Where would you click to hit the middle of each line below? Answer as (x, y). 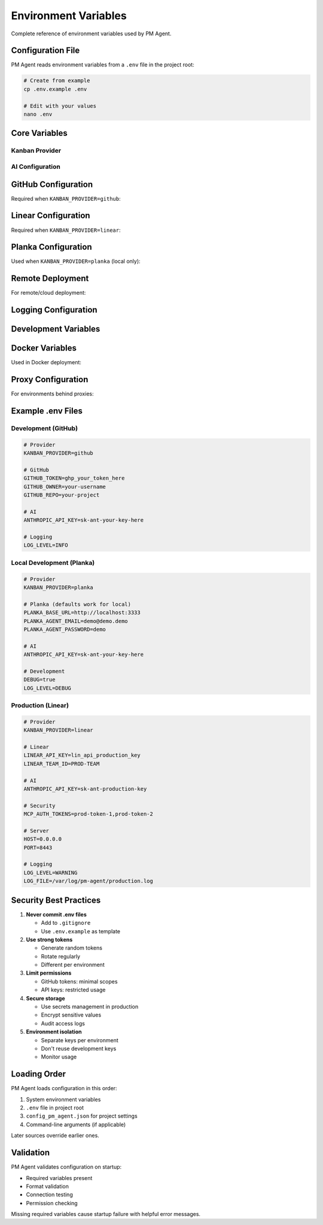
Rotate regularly (61, 956)
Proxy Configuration (50, 379)
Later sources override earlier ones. (55, 1136)
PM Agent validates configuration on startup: (66, 1167)
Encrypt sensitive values (71, 1015)
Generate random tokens (72, 948)
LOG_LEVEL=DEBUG (48, 688)
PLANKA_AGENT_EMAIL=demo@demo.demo (76, 621)
